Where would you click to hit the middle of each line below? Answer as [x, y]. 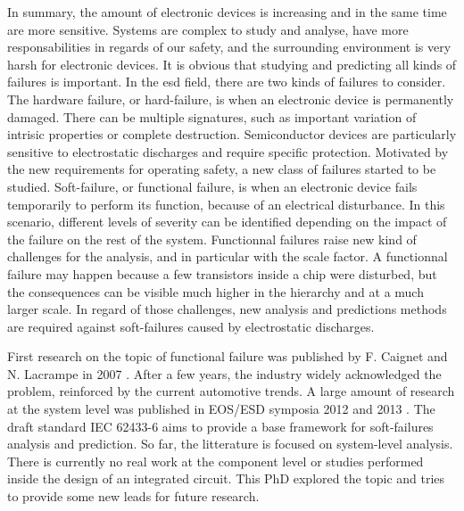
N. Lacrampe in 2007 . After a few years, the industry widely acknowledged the [224, 373]
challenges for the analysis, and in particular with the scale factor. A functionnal [228, 256]
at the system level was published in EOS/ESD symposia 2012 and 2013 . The [221, 409]
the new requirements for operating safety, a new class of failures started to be [222, 169]
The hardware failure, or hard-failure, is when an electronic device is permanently [231, 99]
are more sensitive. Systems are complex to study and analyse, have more [208, 29]
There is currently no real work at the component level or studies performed [215, 461]
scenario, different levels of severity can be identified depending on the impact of [227, 222]
